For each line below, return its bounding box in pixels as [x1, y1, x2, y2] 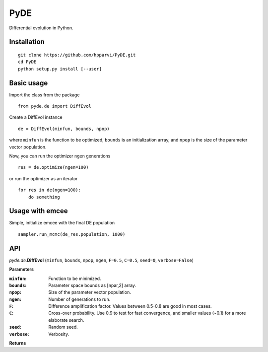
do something [28, 194, 60, 200]
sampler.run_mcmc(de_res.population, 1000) [18, 231, 126, 237]
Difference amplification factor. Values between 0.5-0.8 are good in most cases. [48, 303, 212, 309]
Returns [9, 340, 26, 346]
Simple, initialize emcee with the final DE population [9, 220, 115, 226]
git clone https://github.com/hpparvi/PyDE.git [18, 52, 136, 58]
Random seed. [48, 324, 78, 330]
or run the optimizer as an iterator [9, 175, 78, 181]
